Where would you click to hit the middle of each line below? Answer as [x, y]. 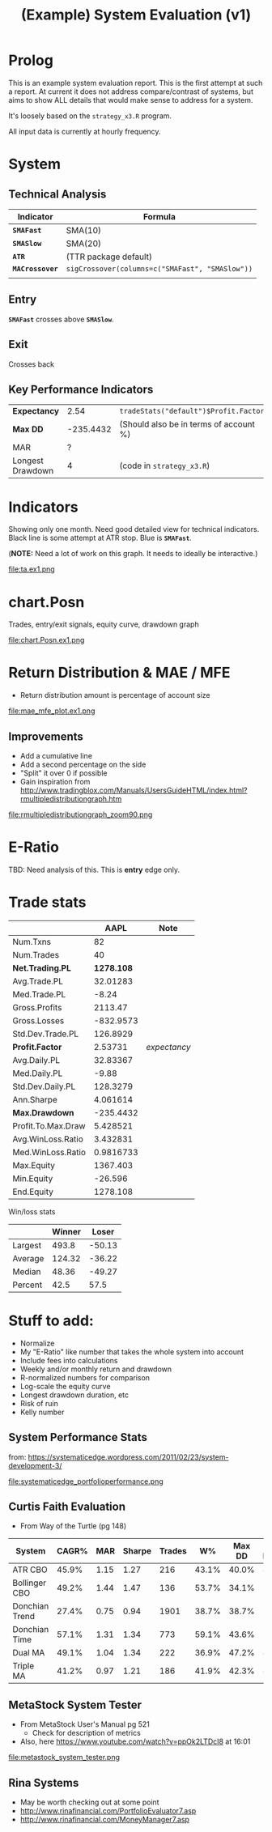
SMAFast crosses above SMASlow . [62, 319]
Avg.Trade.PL [38, 981]
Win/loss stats [32, 1211]
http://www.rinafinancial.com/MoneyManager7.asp [105, 1820]
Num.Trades [36, 954]
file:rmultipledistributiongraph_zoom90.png [81, 814]
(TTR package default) [109, 257]
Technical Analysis [57, 194]
